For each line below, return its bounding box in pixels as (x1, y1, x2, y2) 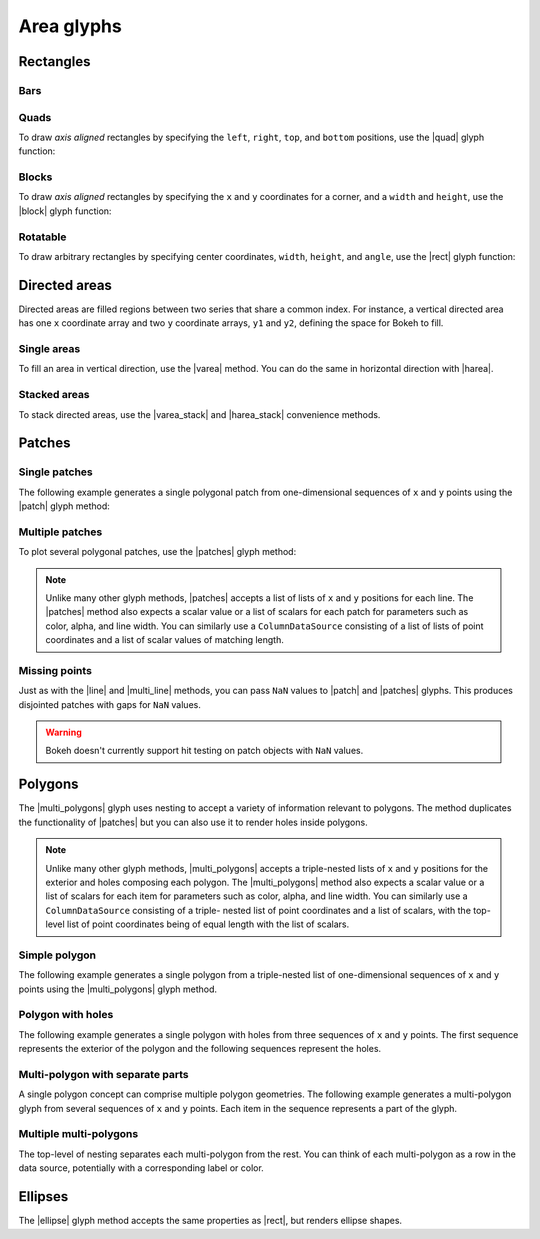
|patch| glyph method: (18, 500, 110, 512)
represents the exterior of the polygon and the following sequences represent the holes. (18, 1043, 382, 1055)
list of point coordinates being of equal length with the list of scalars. (66, 918, 350, 930)
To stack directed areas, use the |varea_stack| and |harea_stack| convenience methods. (18, 408, 381, 420)
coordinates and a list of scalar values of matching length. (45, 634, 285, 646)
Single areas (18, 342, 81, 355)
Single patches (18, 465, 94, 479)
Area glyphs (18, 15, 122, 37)
